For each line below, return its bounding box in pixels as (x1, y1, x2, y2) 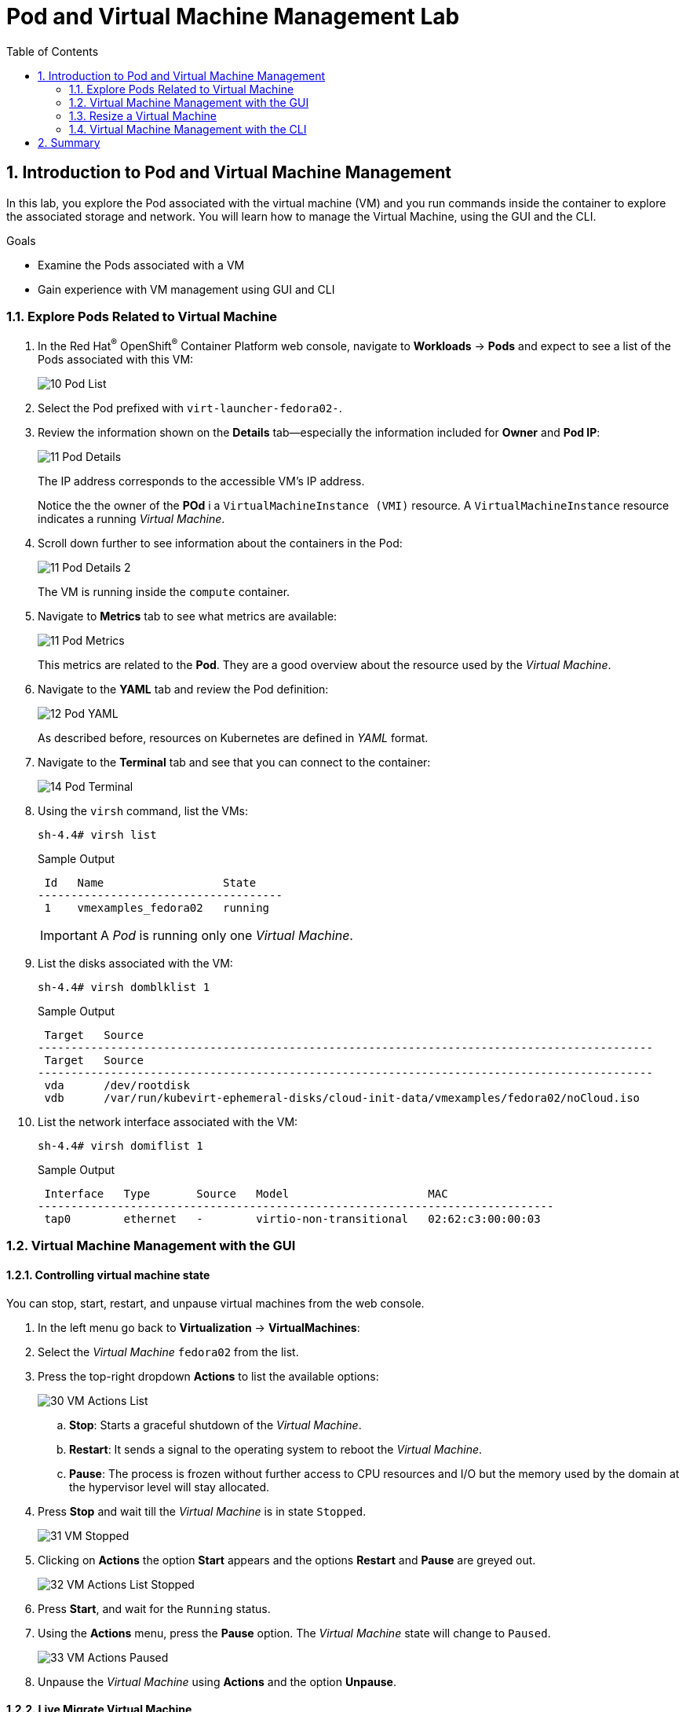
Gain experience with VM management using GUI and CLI (38, 282, 335, 296)
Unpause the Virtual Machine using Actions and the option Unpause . (38, 1674, 396, 1688)
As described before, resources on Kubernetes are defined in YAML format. (38, 731, 429, 744)
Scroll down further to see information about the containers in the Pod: (38, 536, 403, 550)
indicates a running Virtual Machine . (38, 512, 225, 525)
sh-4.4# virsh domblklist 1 (38, 981, 210, 993)
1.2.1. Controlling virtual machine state (6, 1268, 210, 1282)
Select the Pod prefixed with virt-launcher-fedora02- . (38, 401, 342, 415)
